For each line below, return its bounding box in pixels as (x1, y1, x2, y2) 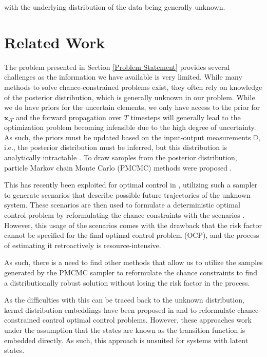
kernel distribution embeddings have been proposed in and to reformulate (4, 304, 235, 315)
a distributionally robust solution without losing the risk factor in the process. (4, 277, 250, 288)
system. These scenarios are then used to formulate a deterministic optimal (4, 199, 240, 210)
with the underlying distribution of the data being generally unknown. (4, 2, 225, 12)
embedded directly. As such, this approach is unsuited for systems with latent (4, 334, 249, 345)
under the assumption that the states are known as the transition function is (4, 324, 245, 335)
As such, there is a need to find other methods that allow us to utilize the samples (4, 257, 263, 268)
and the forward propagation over (15, 111, 122, 122)
